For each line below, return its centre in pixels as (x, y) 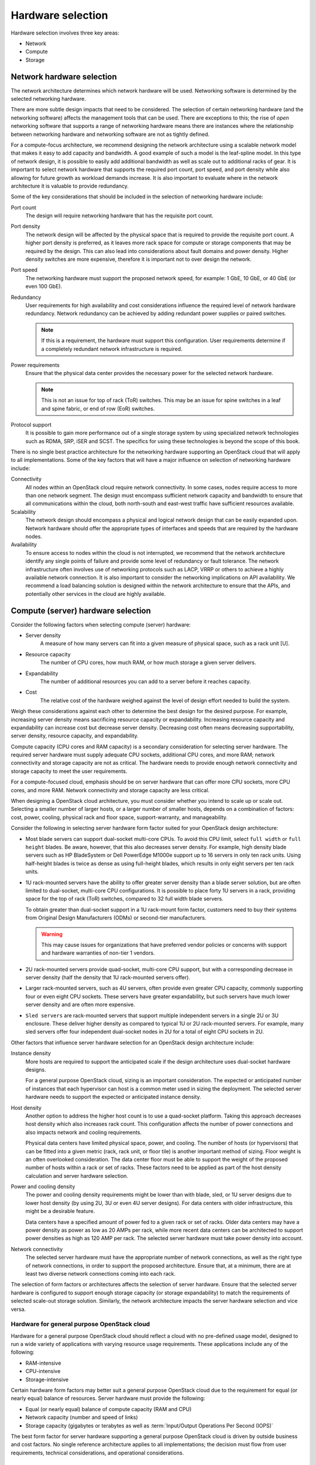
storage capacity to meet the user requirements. (69, 771)
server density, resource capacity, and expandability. (75, 736)
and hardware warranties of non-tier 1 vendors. (98, 953)
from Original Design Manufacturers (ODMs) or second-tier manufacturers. (116, 918)
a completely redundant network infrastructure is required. (112, 349)
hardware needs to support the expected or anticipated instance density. (113, 1097)
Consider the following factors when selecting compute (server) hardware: (101, 625)
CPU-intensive (43, 1371)
